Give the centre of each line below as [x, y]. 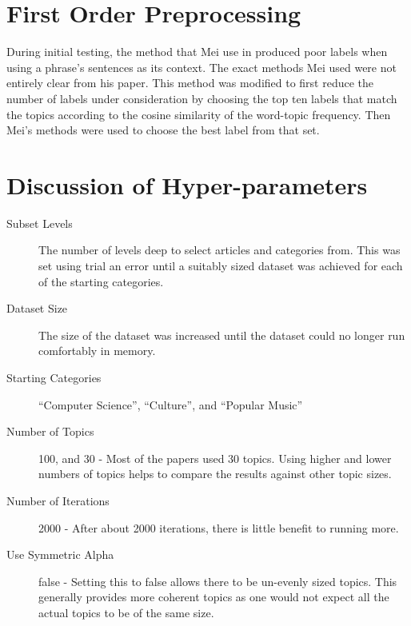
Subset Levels [40, 223]
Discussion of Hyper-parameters [187, 184]
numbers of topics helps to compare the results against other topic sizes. [215, 474]
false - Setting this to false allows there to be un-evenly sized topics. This [218, 581]
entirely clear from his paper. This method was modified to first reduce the [190, 83]
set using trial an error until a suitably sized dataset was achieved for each [221, 265]
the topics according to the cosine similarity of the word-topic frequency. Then [199, 114]
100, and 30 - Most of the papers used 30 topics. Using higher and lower [215, 458]
